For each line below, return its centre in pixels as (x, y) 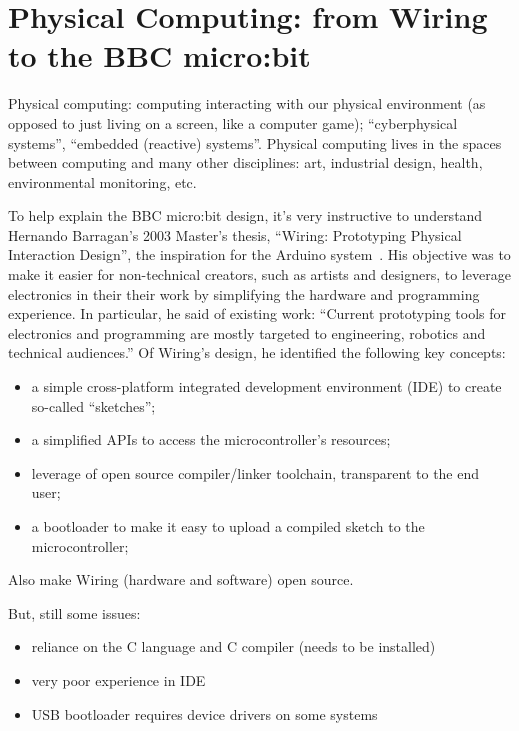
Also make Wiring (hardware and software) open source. (181, 579)
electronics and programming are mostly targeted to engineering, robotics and (247, 332)
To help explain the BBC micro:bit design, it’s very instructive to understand (245, 215)
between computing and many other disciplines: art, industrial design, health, (245, 162)
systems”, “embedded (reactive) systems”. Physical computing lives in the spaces (255, 142)
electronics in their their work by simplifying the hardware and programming (244, 293)
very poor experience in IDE (118, 679)
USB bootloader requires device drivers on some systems (204, 713)
